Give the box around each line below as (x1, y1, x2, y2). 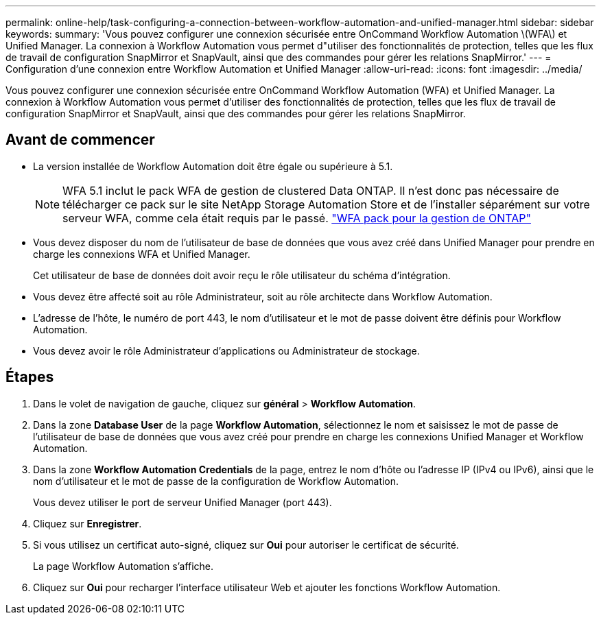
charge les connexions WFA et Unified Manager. (33, 248, 250, 260)
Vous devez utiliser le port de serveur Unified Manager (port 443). (33, 496, 332, 508)
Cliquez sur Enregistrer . (33, 517, 142, 529)
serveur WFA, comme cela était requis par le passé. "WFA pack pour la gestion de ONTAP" (62, 211, 531, 225)
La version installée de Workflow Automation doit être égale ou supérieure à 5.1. (33, 160, 393, 172)
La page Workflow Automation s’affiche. (33, 560, 213, 572)
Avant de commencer (5, 131, 155, 149)
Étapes (5, 368, 54, 386)
